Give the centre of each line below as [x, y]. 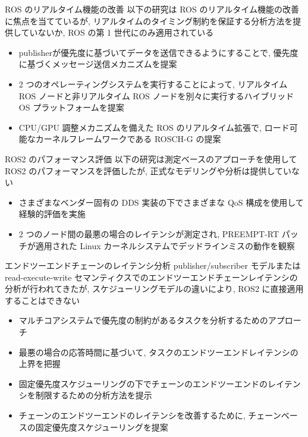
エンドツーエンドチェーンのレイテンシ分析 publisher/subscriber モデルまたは [153, 265]
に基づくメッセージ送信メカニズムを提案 [98, 64]
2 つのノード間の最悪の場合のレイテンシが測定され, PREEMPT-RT [149, 233]
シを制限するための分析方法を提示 [85, 395]
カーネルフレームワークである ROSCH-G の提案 [128, 139]
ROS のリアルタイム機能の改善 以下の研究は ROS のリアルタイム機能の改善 [152, 9]
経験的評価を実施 [52, 214]
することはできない [42, 300]
